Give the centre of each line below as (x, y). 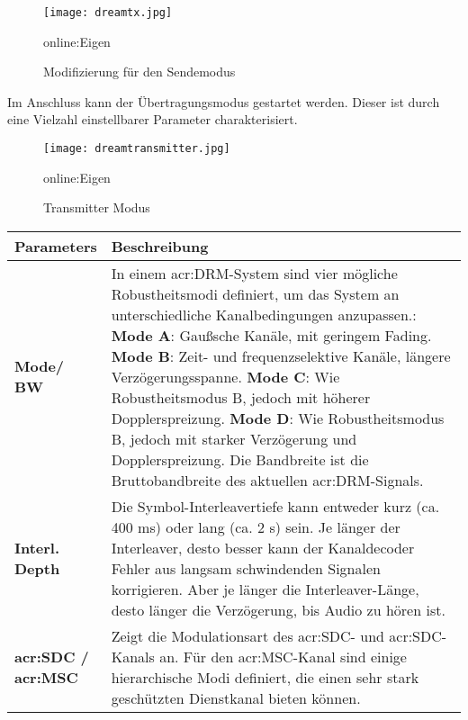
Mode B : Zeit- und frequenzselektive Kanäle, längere (281, 355)
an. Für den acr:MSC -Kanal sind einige (283, 656)
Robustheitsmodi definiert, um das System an (255, 293)
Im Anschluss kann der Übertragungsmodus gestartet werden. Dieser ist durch (224, 101)
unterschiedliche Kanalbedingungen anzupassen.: (264, 314)
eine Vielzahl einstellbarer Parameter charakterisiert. (153, 119)
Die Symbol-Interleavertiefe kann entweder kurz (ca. (275, 506)
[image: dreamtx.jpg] (108, 13)
